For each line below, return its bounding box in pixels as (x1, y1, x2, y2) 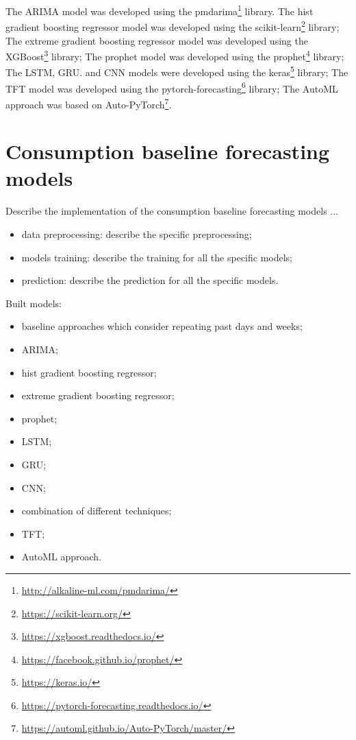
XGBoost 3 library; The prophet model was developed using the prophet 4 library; (5, 47, 344, 63)
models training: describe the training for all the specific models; (21, 250, 293, 264)
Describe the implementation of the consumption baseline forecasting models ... (5, 204, 338, 218)
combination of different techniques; (21, 503, 172, 518)
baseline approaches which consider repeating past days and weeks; (21, 319, 303, 333)
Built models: (5, 296, 62, 310)
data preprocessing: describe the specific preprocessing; (21, 227, 252, 241)
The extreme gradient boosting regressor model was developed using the (5, 33, 308, 47)
